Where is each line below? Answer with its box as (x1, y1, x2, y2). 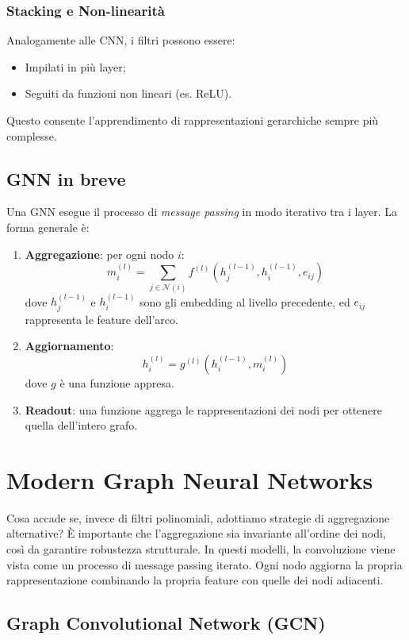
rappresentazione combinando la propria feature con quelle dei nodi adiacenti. (6, 572, 384, 588)
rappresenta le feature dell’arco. (25, 310, 178, 327)
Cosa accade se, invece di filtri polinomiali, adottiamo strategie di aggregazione (6, 509, 390, 526)
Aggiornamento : (25, 337, 114, 354)
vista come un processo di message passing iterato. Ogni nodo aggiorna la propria (6, 556, 403, 573)
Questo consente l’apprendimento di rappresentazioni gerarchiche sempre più (6, 112, 379, 128)
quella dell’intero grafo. (25, 417, 138, 434)
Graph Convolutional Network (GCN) (6, 611, 326, 635)
